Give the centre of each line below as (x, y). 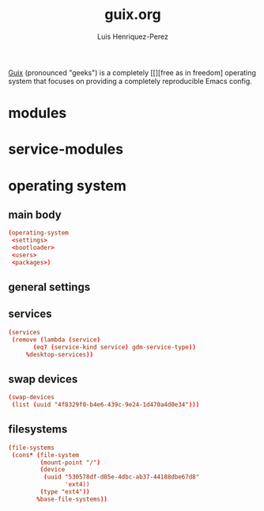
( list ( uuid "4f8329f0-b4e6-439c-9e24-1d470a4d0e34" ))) (106, 405)
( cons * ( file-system (45, 455)
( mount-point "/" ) (70, 462)
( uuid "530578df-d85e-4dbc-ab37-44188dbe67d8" (121, 477)
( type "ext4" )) (65, 492)
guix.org (133, 15)
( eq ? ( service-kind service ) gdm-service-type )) (114, 347)
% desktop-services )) (59, 354)
